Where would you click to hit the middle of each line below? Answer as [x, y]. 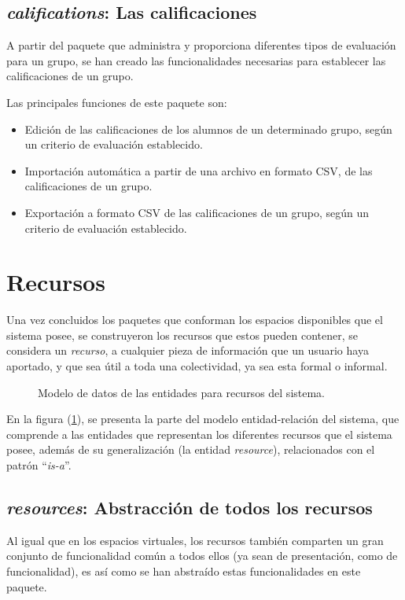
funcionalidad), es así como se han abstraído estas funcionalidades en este [184, 571]
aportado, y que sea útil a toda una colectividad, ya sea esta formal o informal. [197, 366]
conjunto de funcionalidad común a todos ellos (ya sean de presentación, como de [202, 556]
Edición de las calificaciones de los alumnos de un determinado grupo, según [208, 129]
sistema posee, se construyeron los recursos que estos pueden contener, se [182, 335]
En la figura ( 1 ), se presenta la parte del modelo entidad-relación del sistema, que [203, 419]
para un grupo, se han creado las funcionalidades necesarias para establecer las [196, 60]
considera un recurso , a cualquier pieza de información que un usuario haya [188, 350]
